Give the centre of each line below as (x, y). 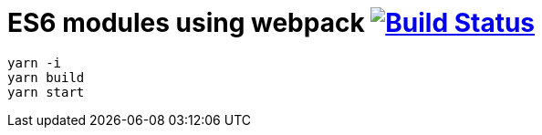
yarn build (46, 77)
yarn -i (35, 62)
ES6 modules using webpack (186, 23)
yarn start (46, 92)
